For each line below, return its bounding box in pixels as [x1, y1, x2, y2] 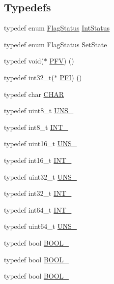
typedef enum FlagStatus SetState [4, 39, 107, 49]
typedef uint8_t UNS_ [4, 105, 74, 116]
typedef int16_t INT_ [4, 155, 72, 165]
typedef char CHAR [4, 89, 64, 99]
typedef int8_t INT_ [4, 122, 68, 132]
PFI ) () [59, 72, 82, 82]
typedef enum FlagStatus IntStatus [4, 23, 110, 33]
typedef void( [4, 56, 44, 66]
